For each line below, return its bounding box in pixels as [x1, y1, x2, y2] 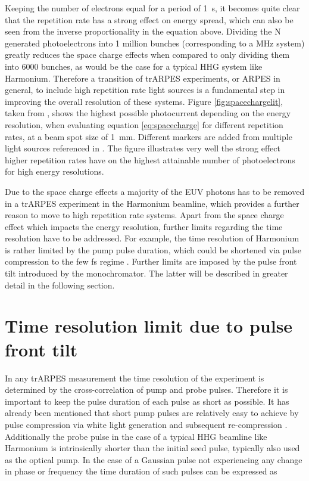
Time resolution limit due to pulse [5, 314, 293, 338]
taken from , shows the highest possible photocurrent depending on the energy [5, 107, 291, 119]
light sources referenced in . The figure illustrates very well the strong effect [5, 142, 280, 154]
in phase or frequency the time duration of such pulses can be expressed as [5, 465, 277, 477]
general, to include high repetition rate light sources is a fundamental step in [5, 83, 285, 96]
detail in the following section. [5, 278, 115, 291]
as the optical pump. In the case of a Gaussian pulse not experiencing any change [5, 453, 302, 466]
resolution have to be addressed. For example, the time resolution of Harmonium [5, 232, 299, 244]
